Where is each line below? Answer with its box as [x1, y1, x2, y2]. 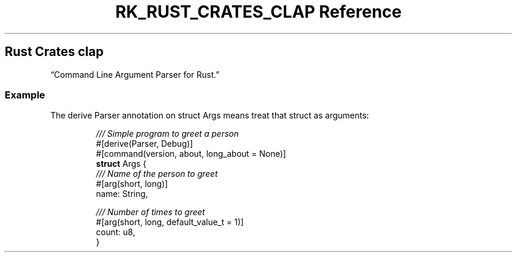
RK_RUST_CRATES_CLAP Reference [115, 2, 402, 22]
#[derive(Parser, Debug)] [96, 139, 193, 149]
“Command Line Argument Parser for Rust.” [50, 69, 220, 80]
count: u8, [96, 227, 135, 238]
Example [5, 88, 45, 101]
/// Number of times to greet [96, 207, 205, 218]
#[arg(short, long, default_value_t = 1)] [96, 217, 244, 228]
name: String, [96, 189, 148, 199]
